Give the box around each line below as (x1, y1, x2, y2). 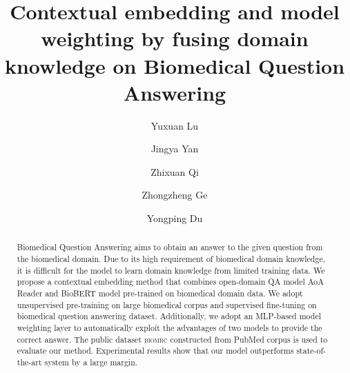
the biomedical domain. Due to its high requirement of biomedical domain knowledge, (17, 253, 326, 265)
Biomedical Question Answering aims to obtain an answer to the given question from (17, 241, 323, 253)
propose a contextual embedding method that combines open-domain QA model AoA (17, 276, 324, 288)
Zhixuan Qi (150, 164, 199, 179)
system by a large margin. (44, 356, 138, 368)
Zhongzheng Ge (142, 188, 208, 202)
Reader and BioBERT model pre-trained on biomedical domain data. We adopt (17, 288, 303, 299)
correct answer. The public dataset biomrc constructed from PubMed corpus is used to (17, 333, 328, 345)
